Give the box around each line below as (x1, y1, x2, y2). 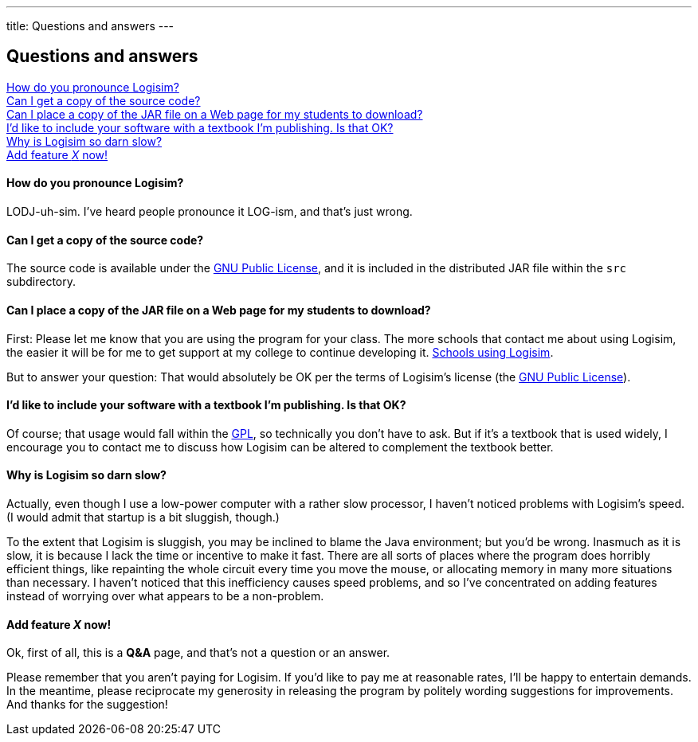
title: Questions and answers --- (6, 19, 174, 33)
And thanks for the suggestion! (6, 697, 168, 712)
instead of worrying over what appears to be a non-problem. (6, 588, 324, 603)
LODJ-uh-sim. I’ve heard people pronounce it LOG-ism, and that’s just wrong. (6, 205, 413, 219)
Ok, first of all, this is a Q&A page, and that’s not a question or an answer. (6, 646, 390, 660)
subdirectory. (6, 275, 76, 289)
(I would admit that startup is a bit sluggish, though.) (6, 510, 280, 524)
